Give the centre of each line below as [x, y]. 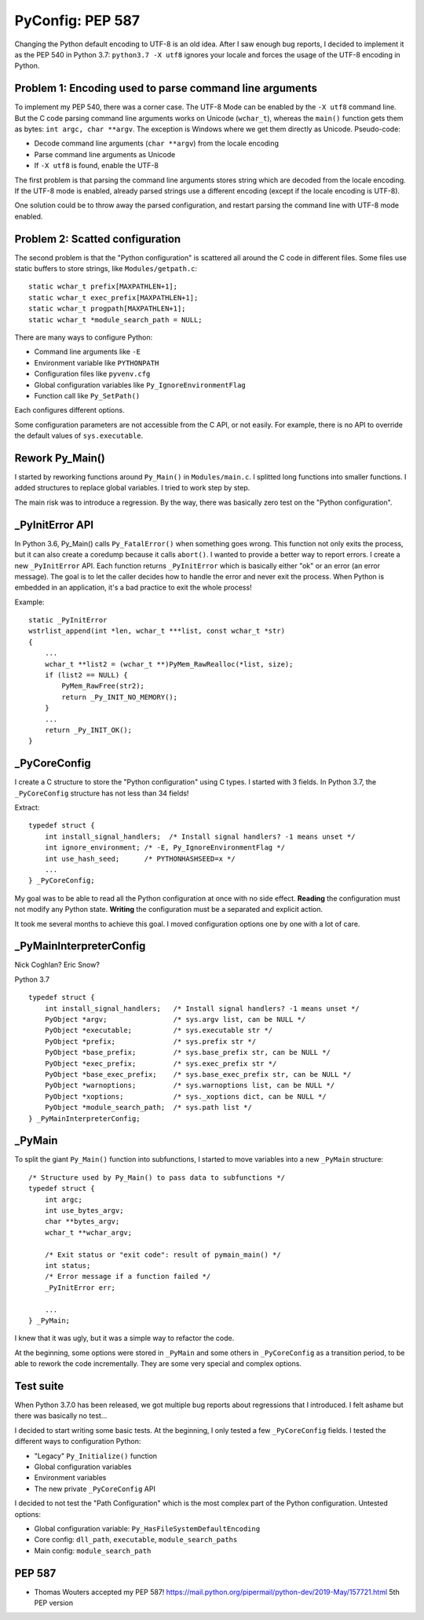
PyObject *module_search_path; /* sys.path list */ [148, 1108]
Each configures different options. [69, 410]
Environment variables [70, 1478]
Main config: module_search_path [93, 1550]
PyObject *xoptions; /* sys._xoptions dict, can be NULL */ [185, 1096]
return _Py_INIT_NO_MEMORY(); [120, 697]
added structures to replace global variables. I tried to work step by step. [132, 488]
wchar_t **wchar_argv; [88, 1232]
